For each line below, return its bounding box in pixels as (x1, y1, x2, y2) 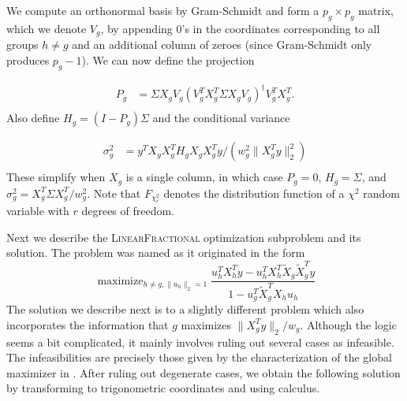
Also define (6, 110, 60, 126)
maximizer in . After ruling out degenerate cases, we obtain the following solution (6, 364, 401, 381)
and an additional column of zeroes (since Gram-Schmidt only (72, 36, 372, 53)
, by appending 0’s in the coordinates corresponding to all (100, 20, 380, 36)
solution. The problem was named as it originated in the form (6, 244, 305, 261)
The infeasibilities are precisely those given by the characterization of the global (6, 349, 392, 366)
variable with (6, 202, 69, 219)
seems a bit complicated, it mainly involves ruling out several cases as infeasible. (6, 333, 394, 350)
